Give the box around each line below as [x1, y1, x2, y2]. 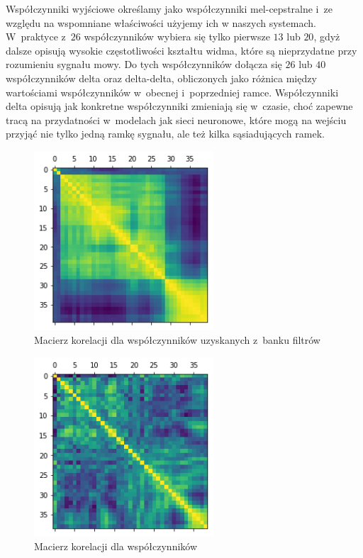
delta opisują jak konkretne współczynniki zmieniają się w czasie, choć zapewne [6, 99, 353, 113]
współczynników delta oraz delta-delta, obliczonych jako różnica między [6, 70, 317, 85]
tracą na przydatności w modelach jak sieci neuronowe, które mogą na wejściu [6, 112, 347, 127]
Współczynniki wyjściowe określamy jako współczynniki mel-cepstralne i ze [6, 1, 333, 16]
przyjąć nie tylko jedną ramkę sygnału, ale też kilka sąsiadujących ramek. [6, 126, 325, 141]
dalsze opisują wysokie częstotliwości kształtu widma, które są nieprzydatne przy [6, 43, 357, 57]
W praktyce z [6, 29, 66, 44]
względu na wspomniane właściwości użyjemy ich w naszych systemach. [6, 15, 316, 30]
